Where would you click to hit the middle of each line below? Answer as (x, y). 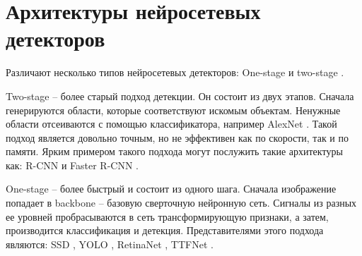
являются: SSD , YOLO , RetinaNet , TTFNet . (110, 244)
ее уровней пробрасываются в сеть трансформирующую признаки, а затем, (167, 216)
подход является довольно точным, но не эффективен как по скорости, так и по (177, 137)
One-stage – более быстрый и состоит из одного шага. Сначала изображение (171, 189)
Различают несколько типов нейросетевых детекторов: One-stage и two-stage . (175, 72)
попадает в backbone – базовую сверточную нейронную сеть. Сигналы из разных (181, 203)
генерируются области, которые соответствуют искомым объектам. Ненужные (173, 110)
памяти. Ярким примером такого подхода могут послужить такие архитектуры (174, 151)
